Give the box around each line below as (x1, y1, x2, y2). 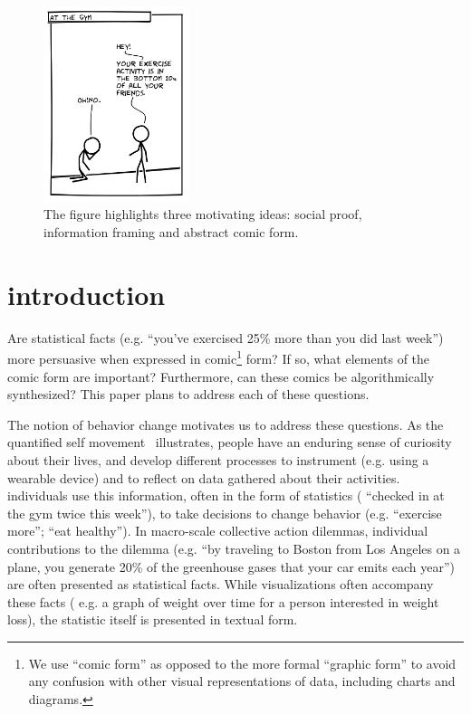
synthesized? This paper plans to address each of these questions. (7, 385, 370, 404)
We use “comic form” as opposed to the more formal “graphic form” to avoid (28, 653, 457, 672)
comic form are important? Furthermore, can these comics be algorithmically (7, 367, 435, 386)
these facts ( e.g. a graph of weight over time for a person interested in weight (7, 592, 439, 611)
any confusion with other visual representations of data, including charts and (28, 671, 456, 690)
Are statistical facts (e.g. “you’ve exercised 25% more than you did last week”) (7, 328, 444, 347)
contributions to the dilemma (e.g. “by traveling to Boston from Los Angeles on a (7, 538, 461, 557)
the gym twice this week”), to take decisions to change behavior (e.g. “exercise (7, 503, 442, 522)
